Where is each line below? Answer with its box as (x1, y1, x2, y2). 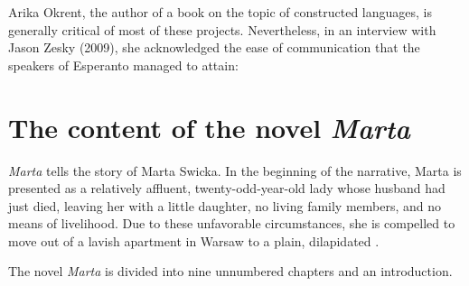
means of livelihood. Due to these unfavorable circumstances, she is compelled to (8, 214, 455, 233)
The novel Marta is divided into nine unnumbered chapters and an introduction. (8, 262, 453, 281)
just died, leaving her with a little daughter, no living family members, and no (8, 196, 442, 215)
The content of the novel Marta (8, 108, 410, 146)
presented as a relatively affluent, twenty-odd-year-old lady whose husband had (8, 179, 446, 198)
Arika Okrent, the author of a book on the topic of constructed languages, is (8, 3, 433, 21)
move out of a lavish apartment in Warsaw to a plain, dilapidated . (8, 231, 380, 250)
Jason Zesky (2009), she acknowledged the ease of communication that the (8, 38, 420, 57)
